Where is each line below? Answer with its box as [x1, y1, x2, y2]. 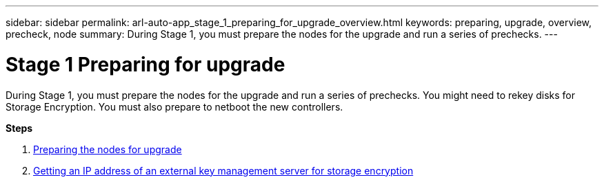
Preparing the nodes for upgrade [33, 143, 182, 155]
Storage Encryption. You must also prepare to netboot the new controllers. [6, 100, 343, 113]
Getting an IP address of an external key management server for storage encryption [33, 164, 414, 177]
